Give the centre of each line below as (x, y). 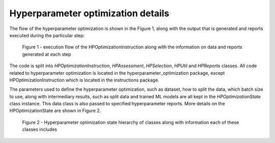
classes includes (39, 129)
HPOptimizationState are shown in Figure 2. (55, 111)
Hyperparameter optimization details (89, 13)
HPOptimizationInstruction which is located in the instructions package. (85, 80)
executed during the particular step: (47, 35)
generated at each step (47, 54)
